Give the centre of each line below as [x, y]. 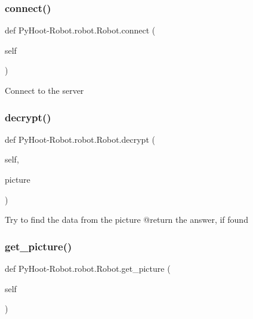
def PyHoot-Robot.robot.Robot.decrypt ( [80, 139]
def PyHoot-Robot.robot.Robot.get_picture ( [88, 268]
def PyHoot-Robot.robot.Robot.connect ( [80, 30]
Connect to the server [44, 90]
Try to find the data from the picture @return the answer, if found [126, 220]
